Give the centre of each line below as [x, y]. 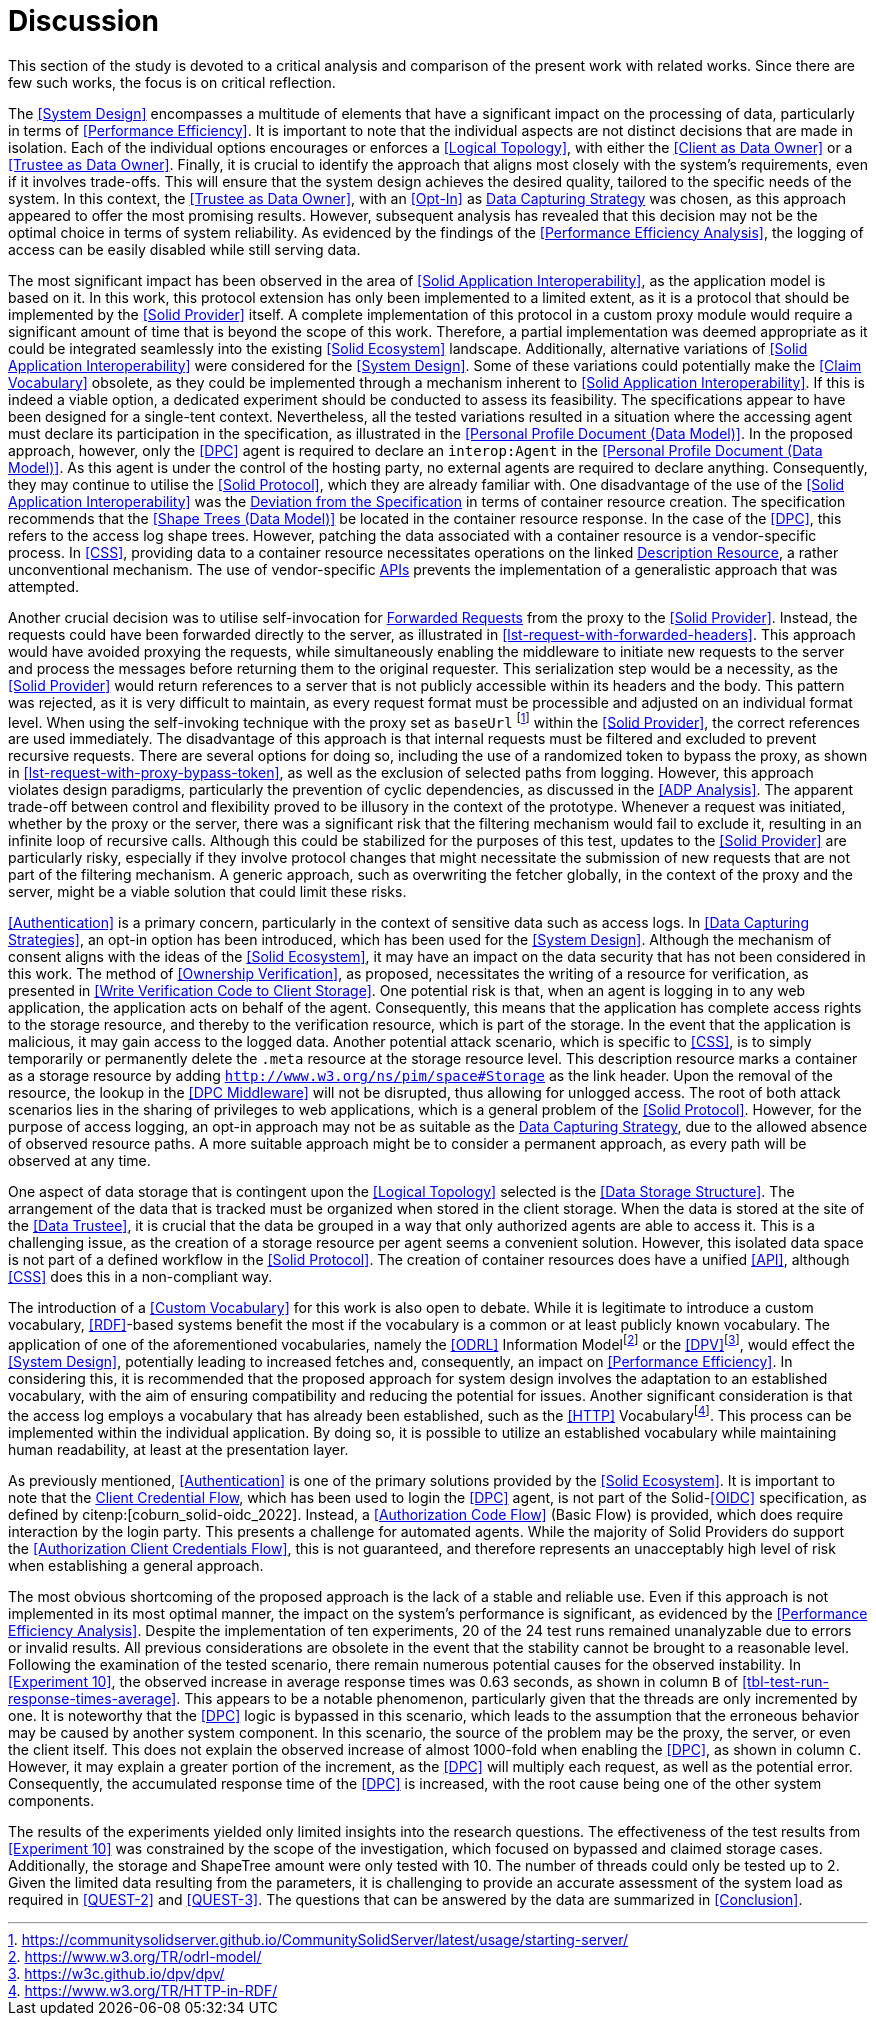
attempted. [44, 586]
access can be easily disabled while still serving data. [184, 249]
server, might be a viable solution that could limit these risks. [207, 892]
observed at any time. [79, 1161]
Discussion [83, 21]
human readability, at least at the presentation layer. [178, 1449]
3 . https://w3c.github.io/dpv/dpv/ [116, 1973]
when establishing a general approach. [136, 1565]
